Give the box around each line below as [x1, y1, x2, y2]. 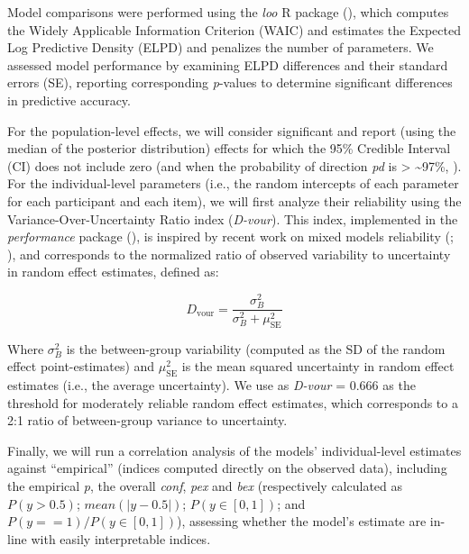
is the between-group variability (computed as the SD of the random [66, 339, 446, 358]
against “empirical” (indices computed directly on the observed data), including [7, 459, 447, 477]
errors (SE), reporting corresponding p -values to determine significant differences [7, 73, 453, 92]
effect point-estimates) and [7, 357, 155, 376]
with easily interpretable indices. [31, 529, 211, 548]
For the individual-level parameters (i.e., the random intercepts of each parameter [7, 174, 459, 193]
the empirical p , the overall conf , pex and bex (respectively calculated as [7, 476, 403, 495]
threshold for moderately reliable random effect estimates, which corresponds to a [7, 393, 458, 412]
